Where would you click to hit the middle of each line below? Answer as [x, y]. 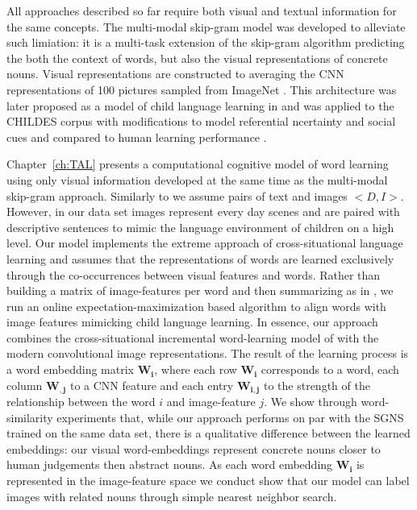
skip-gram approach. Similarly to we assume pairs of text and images [177, 195]
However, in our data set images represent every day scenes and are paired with [203, 211]
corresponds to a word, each [330, 369]
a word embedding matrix [70, 369]
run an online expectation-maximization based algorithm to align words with [196, 306]
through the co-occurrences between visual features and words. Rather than [194, 274]
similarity [30, 417]
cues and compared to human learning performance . [137, 137]
